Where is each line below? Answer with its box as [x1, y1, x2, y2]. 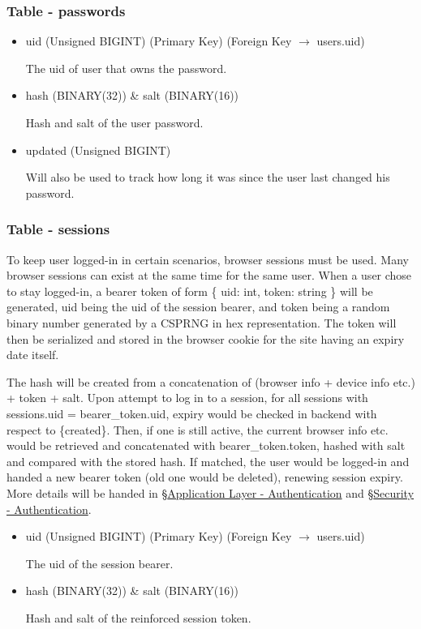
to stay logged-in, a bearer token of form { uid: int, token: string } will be [6, 282, 373, 299]
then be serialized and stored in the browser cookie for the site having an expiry [6, 330, 405, 347]
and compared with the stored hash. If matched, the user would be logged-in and [6, 452, 410, 469]
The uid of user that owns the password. [25, 59, 227, 76]
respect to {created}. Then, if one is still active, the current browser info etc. [6, 421, 389, 438]
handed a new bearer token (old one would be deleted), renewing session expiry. [6, 469, 403, 486]
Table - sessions [6, 219, 110, 239]
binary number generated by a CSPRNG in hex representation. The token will [6, 314, 397, 331]
